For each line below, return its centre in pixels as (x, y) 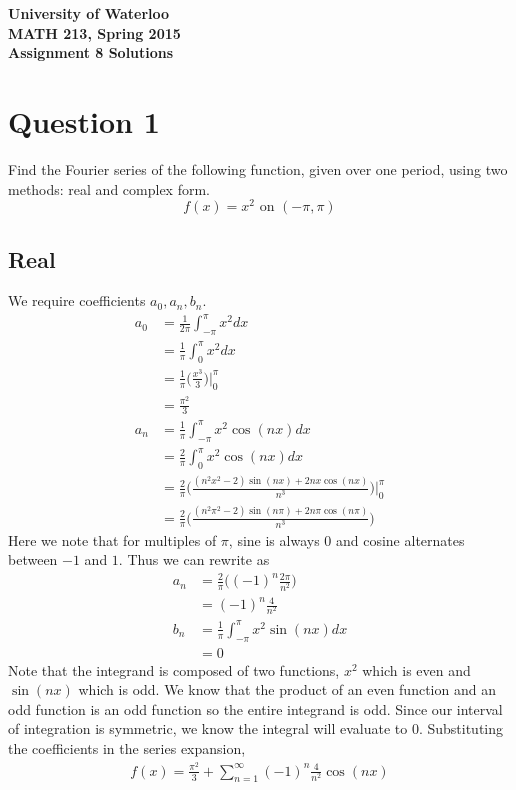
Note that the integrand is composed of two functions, (174, 669)
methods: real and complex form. (109, 188)
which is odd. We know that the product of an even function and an (287, 689)
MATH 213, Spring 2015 (94, 32)
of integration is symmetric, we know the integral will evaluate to (208, 728)
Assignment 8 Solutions (91, 52)
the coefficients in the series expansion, (127, 748)
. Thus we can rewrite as (194, 559)
